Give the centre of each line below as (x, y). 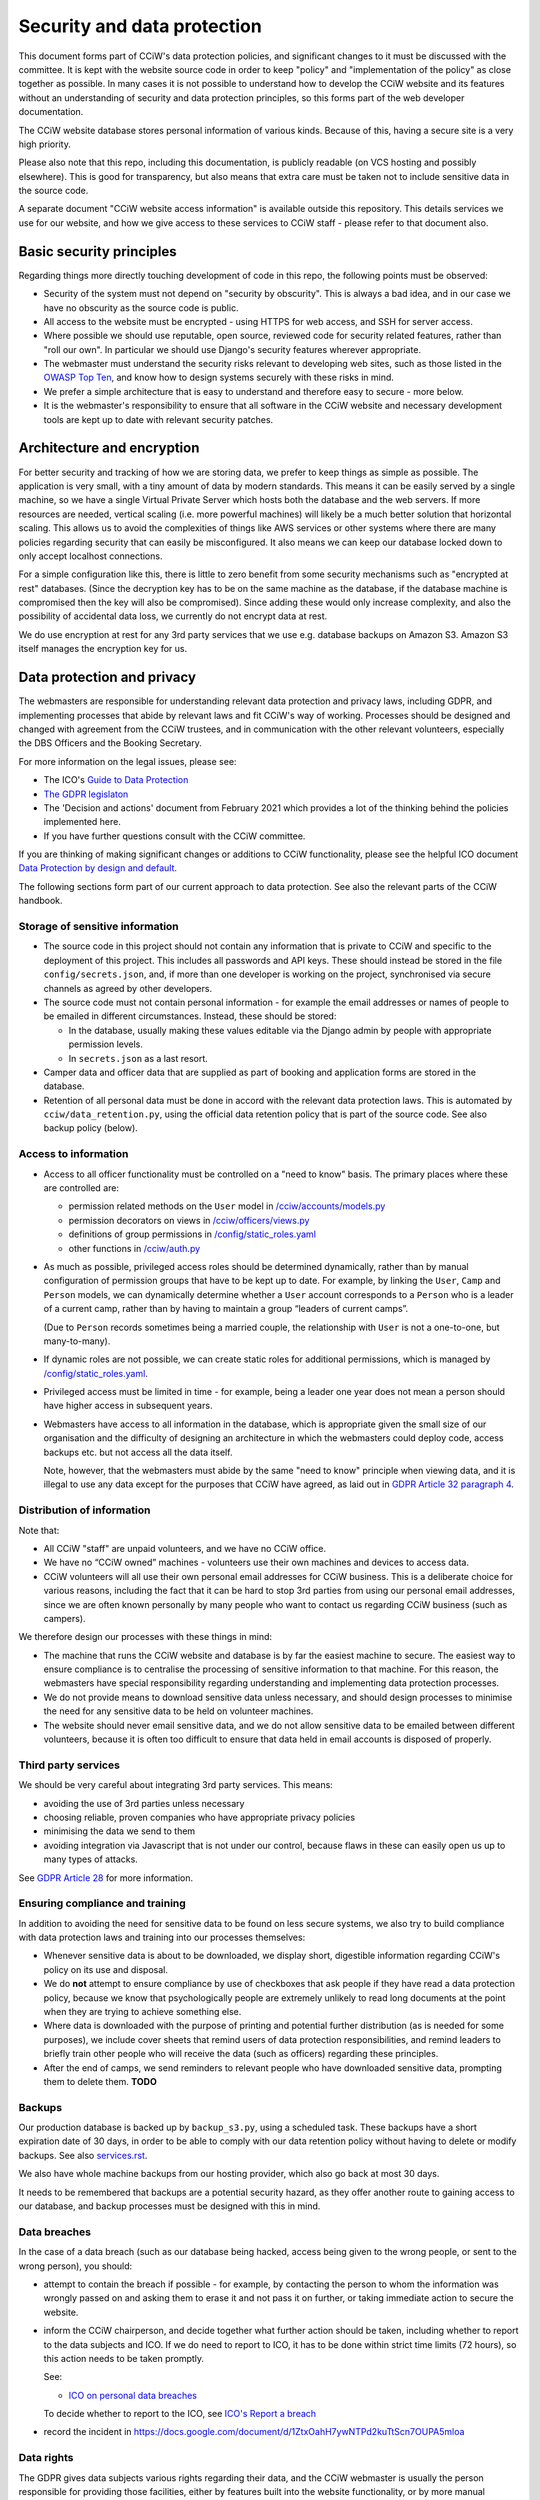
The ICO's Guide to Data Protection (116, 780)
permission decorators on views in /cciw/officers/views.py (189, 1220)
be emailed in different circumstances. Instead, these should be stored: (190, 1016)
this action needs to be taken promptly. (124, 2358)
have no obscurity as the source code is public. (141, 307)
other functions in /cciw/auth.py (134, 1248)
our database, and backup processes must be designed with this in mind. (169, 2206)
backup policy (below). (91, 1128)
